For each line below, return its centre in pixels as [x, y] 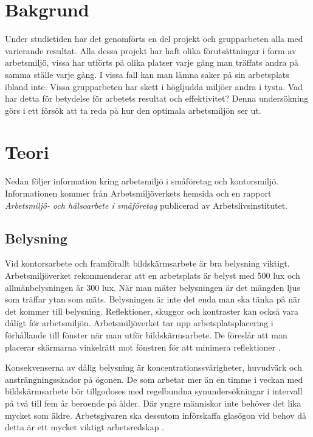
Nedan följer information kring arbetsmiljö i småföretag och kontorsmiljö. [142, 181]
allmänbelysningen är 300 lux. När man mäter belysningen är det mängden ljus [153, 287]
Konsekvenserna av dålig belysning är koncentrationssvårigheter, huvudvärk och [154, 367]
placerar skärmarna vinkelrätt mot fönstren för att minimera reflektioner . [143, 347]
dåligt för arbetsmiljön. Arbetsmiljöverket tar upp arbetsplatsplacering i [139, 323]
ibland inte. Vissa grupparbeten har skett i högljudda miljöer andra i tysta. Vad [154, 86]
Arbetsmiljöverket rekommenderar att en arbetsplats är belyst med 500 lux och [153, 275]
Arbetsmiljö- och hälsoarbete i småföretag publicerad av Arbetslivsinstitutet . [146, 205]
